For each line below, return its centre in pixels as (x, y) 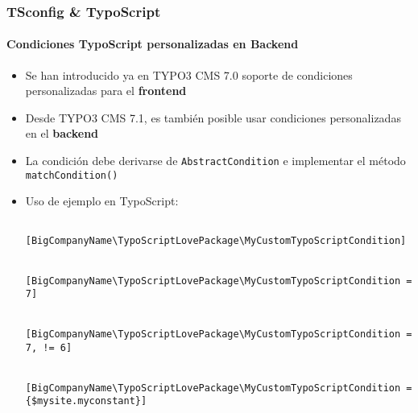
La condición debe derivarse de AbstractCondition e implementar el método (215, 161)
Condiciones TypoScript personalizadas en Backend (153, 44)
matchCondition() (72, 175)
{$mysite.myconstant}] (86, 401)
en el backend (62, 133)
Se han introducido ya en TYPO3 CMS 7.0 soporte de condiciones (189, 74)
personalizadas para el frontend (106, 91)
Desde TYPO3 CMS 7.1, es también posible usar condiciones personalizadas (213, 117)
